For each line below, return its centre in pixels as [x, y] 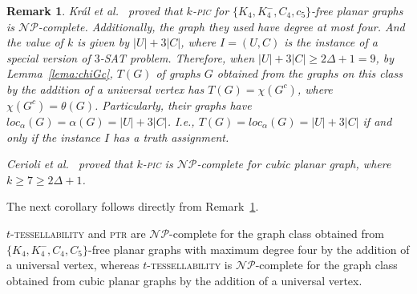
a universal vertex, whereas [73, 265]
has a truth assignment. [171, 137]
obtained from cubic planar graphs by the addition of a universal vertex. [184, 280]
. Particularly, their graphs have [173, 105]
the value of [35, 42]
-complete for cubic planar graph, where [294, 164]
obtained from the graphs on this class [310, 73]
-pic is [158, 164]
